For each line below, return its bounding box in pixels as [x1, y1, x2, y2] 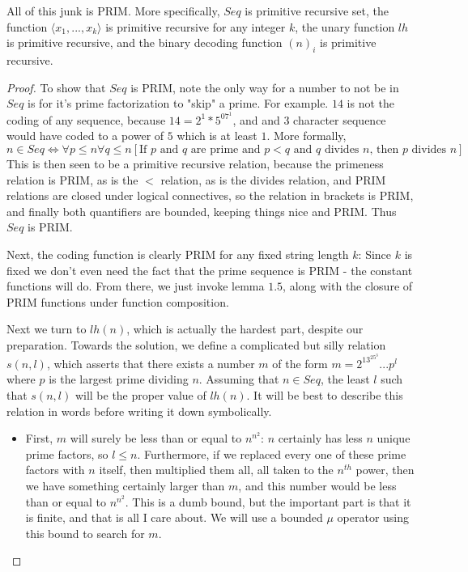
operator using [337, 509, 410, 526]
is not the [347, 95, 394, 112]
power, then [355, 461, 415, 478]
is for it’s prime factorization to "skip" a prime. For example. [28, 95, 329, 112]
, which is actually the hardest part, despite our [126, 320, 364, 337]
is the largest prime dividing [49, 371, 189, 388]
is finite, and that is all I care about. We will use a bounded [25, 509, 323, 526]
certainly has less [278, 430, 363, 447]
